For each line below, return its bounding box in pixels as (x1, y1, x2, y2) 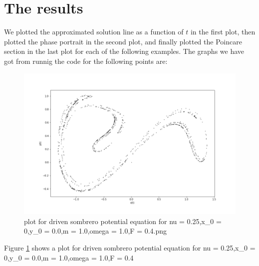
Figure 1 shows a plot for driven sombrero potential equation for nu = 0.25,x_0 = (4, 242, 256, 253)
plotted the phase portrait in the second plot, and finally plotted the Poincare (4, 36, 242, 46)
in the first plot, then (190, 26, 256, 37)
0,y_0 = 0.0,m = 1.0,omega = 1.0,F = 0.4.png (24, 226, 167, 236)
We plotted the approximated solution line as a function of (4, 26, 184, 37)
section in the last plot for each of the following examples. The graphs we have (4, 46, 245, 56)
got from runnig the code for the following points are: (4, 55, 168, 66)
